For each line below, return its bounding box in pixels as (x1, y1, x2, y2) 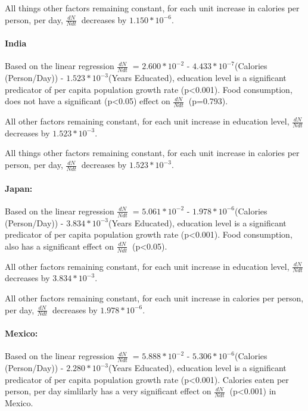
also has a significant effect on (5, 239, 114, 252)
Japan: (5, 182, 33, 194)
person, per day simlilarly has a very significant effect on (5, 385, 211, 397)
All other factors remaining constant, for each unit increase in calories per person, (5, 291, 304, 304)
